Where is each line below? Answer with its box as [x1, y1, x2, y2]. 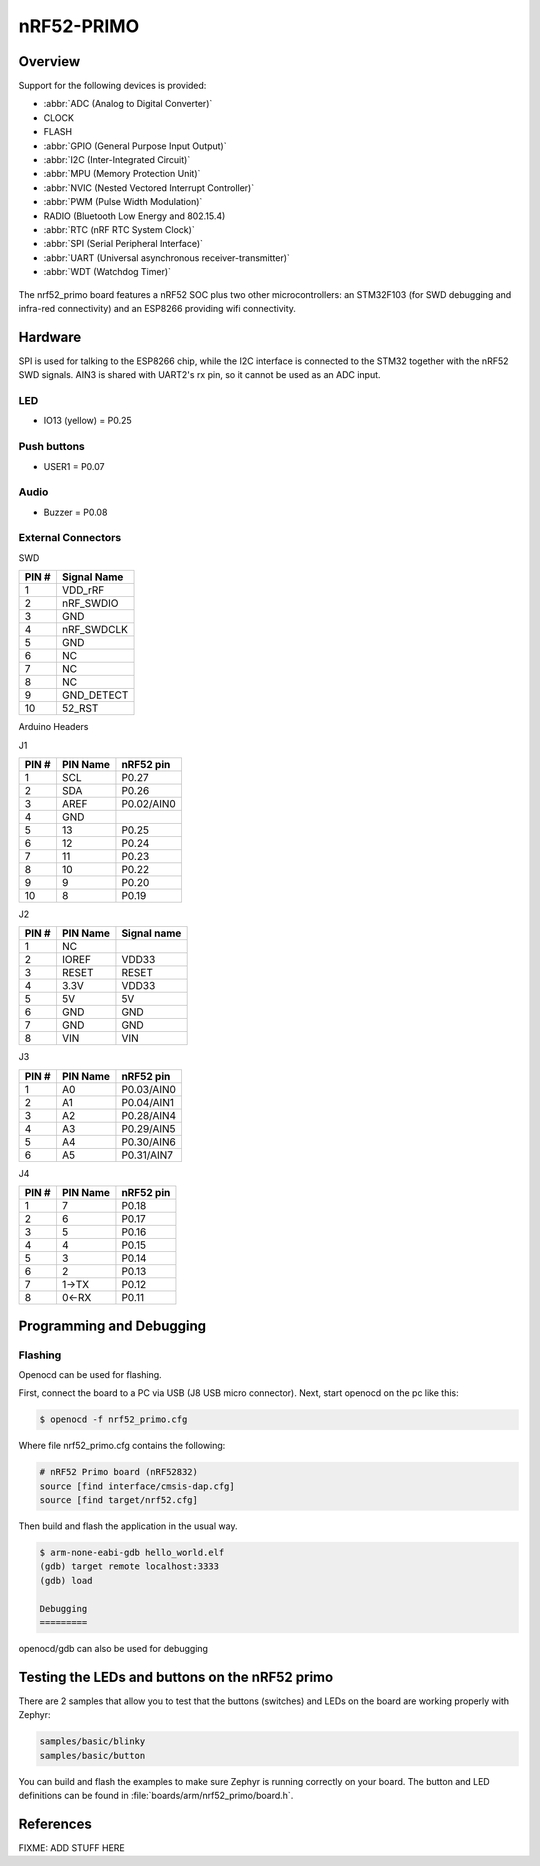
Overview [18, 53, 81, 70]
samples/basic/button [39, 1750, 146, 1761]
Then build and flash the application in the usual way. [18, 1520, 238, 1532]
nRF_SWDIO [61, 596, 119, 610]
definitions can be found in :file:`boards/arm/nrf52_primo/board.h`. [18, 1789, 294, 1801]
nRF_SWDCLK [61, 623, 129, 637]
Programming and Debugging [18, 1317, 207, 1334]
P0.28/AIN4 [121, 1108, 177, 1122]
